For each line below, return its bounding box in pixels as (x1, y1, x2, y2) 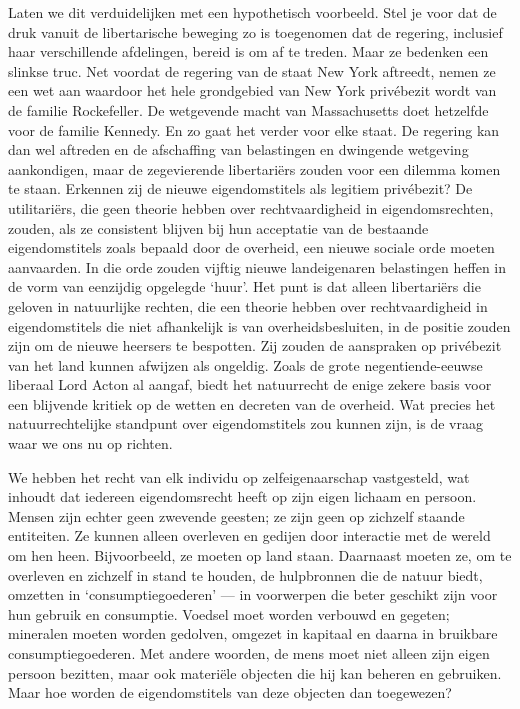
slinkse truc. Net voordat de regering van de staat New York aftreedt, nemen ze (8, 60, 496, 81)
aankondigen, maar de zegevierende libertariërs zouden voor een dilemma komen (8, 158, 501, 179)
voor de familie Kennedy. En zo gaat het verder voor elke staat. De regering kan (8, 119, 500, 140)
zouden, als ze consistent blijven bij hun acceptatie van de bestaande (8, 217, 429, 238)
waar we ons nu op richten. (8, 433, 173, 454)
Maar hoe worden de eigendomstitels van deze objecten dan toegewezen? (8, 682, 452, 703)
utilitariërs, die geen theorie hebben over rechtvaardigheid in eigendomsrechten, (8, 197, 494, 218)
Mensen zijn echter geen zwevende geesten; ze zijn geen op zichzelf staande (8, 505, 465, 526)
